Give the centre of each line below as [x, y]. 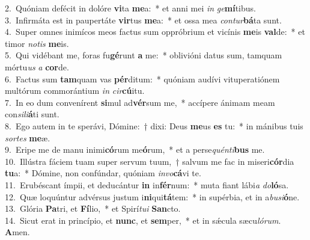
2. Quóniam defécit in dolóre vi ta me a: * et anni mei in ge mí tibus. [130, 8]
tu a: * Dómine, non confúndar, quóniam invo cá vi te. [103, 173]
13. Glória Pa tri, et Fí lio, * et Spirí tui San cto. [93, 208]
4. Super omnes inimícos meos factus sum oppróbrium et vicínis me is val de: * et [155, 32]
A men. [17, 232]
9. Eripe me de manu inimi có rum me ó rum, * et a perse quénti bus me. [135, 149]
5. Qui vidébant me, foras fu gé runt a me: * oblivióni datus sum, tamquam [144, 55]
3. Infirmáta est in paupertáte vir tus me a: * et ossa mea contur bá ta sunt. [143, 20]
